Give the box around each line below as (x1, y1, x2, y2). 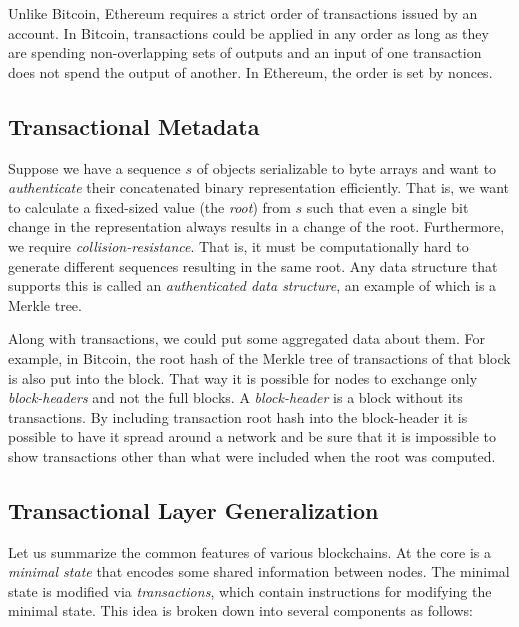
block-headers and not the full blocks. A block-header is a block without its (8, 387, 463, 408)
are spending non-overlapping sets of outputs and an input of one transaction (8, 42, 482, 63)
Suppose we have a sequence (8, 157, 181, 178)
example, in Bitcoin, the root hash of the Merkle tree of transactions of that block (8, 347, 511, 368)
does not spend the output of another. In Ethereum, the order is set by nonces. (8, 61, 493, 82)
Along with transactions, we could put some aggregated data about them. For (8, 328, 485, 349)
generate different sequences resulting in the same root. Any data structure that (8, 255, 498, 276)
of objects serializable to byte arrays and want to (196, 157, 497, 178)
